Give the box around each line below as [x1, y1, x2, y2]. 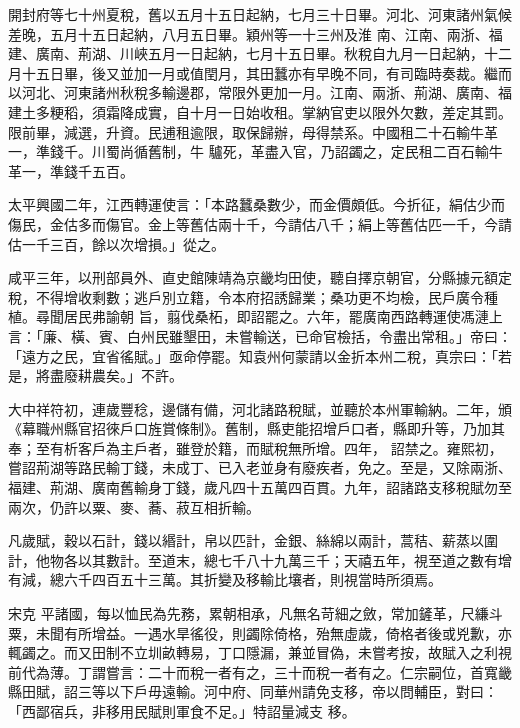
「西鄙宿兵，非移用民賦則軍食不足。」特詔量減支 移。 [8, 701, 356, 721]
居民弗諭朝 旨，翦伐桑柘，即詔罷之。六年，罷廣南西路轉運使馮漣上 [63, 306, 503, 327]
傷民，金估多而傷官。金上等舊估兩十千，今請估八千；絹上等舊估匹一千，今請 [8, 213, 512, 234]
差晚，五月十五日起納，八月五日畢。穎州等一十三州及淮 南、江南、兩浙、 [8, 23, 489, 44]
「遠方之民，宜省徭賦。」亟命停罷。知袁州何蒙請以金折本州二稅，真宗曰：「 [8, 345, 498, 366]
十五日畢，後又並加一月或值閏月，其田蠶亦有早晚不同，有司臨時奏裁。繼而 [21, 62, 512, 83]
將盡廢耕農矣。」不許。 [35, 365, 183, 386]
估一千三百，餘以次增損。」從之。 [8, 233, 225, 254]
